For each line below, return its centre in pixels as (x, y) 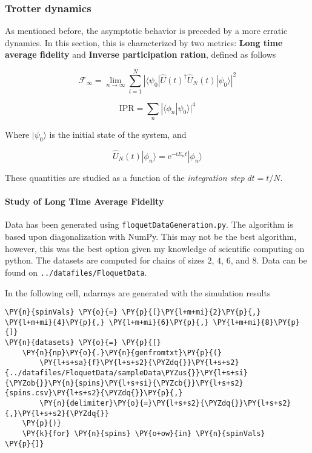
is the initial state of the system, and (118, 135)
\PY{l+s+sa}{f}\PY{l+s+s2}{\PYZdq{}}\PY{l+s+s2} (139, 363)
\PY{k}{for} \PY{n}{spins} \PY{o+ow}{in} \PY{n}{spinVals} (144, 433)
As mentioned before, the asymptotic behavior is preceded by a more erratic (146, 31)
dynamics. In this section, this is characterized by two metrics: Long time (144, 42)
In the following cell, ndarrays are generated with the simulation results (138, 292)
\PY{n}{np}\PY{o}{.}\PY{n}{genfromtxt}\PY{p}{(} (122, 353)
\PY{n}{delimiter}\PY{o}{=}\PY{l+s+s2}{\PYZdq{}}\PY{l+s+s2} (165, 404)
